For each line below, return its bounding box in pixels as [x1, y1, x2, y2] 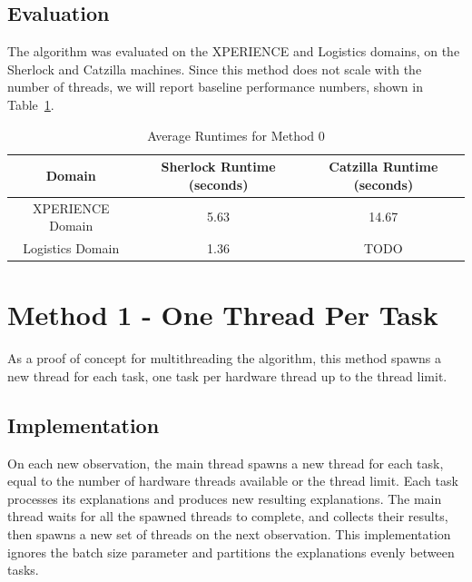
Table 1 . [7, 94, 54, 113]
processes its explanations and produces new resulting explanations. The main [7, 488, 442, 508]
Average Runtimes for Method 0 [147, 125, 325, 144]
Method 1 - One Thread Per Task [7, 296, 438, 333]
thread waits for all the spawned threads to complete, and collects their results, [7, 507, 448, 526]
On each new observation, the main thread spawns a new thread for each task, [7, 453, 444, 472]
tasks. [7, 560, 39, 579]
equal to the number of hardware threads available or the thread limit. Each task [7, 471, 458, 490]
